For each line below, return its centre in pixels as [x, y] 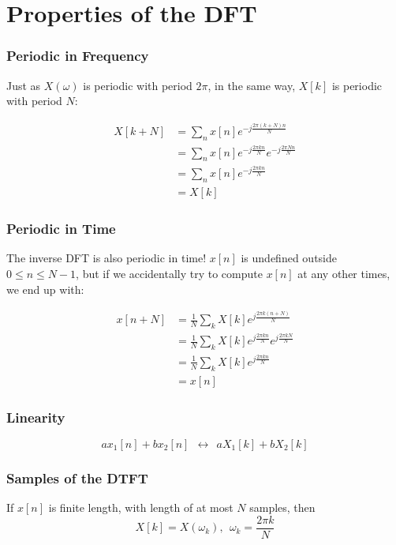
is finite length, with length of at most [141, 507]
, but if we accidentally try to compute [169, 274]
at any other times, [344, 274]
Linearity [36, 417]
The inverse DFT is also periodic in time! [106, 258]
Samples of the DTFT [77, 477]
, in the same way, [252, 85]
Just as [24, 85]
